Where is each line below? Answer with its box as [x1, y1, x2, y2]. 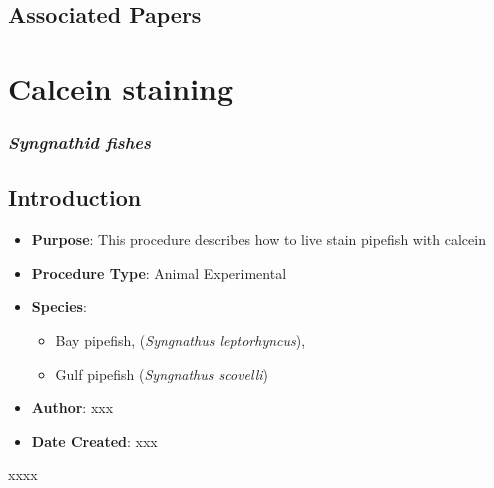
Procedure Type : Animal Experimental [31, 262, 287, 283]
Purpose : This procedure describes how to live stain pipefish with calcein [31, 229, 486, 250]
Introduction [8, 182, 142, 213]
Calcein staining [8, 67, 234, 108]
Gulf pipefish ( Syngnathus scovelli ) [55, 363, 269, 384]
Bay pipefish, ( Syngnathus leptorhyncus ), [55, 329, 306, 350]
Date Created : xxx [31, 430, 158, 451]
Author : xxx [31, 397, 114, 418]
